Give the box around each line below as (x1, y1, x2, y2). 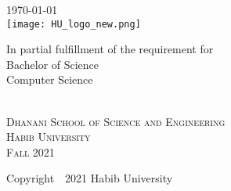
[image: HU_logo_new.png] (6, 18, 141, 30)
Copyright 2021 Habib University (6, 170, 173, 186)
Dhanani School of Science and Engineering (6, 113, 226, 129)
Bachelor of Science (6, 56, 99, 72)
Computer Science (6, 71, 93, 88)
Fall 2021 (6, 143, 55, 160)
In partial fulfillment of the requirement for (6, 41, 214, 57)
